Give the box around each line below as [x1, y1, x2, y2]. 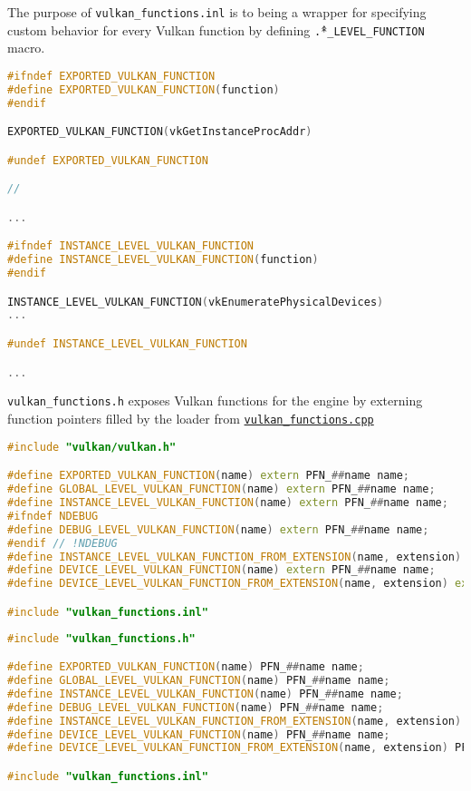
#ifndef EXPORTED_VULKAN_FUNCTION [7, 69, 216, 83]
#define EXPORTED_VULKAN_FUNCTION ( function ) [7, 83, 280, 96]
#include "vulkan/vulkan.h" [7, 440, 177, 454]
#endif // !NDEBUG [7, 536, 118, 550]
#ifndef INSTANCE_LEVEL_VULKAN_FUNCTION [7, 239, 255, 253]
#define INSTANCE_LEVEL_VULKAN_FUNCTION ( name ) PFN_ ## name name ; [7, 687, 403, 700]
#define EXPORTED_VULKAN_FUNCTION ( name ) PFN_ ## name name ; [7, 660, 364, 674]
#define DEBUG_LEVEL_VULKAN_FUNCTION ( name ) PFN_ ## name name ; [7, 700, 384, 714]
